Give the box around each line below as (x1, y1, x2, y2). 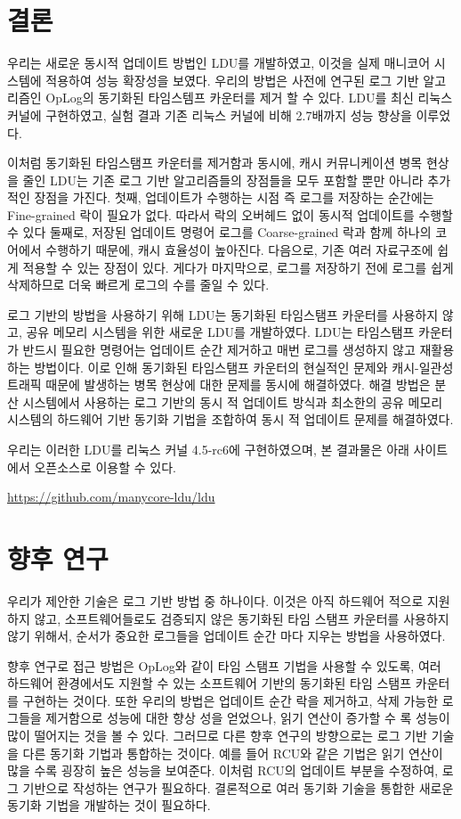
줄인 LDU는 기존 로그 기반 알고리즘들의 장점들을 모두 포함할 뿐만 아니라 (22, 170, 424, 189)
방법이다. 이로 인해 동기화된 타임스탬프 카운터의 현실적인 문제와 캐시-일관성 (34, 357, 454, 376)
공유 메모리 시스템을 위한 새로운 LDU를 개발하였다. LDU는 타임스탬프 (26, 323, 415, 341)
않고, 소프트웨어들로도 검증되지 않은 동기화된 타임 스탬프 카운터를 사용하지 (34, 609, 449, 627)
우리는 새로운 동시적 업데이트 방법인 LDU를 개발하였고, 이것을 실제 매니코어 (7, 53, 431, 72)
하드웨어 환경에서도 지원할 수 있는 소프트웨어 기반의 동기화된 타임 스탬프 (7, 674, 412, 692)
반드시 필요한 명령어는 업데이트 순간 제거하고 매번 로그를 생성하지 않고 (22, 340, 416, 359)
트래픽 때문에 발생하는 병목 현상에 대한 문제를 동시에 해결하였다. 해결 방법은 (7, 375, 431, 394)
